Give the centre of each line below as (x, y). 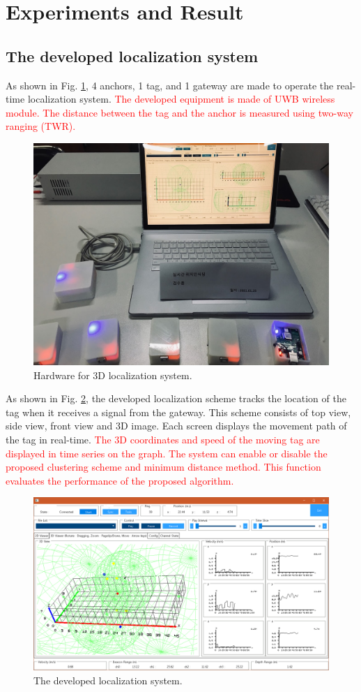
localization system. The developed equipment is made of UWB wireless (181, 99)
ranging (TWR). (41, 126)
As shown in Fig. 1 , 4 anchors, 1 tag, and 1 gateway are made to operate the (170, 85)
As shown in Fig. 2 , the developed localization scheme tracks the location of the (176, 398)
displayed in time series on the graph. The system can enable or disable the (167, 453)
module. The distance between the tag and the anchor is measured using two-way (179, 112)
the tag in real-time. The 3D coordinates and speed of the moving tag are (163, 439)
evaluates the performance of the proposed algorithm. (120, 480)
